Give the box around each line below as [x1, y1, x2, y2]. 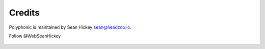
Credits [9, 7, 40, 18]
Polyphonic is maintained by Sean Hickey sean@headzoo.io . [9, 24, 132, 30]
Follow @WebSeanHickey [9, 33, 61, 39]
